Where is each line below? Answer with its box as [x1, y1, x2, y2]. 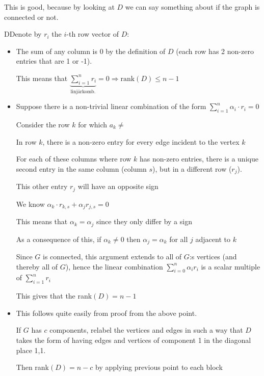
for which [78, 119, 108, 129]
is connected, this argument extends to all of [43, 251, 182, 262]
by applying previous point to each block [95, 362, 223, 372]
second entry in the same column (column [16, 163, 147, 174]
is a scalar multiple [201, 261, 260, 272]
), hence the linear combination [65, 261, 163, 272]
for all [169, 233, 188, 244]
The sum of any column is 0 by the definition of [16, 45, 166, 56]
